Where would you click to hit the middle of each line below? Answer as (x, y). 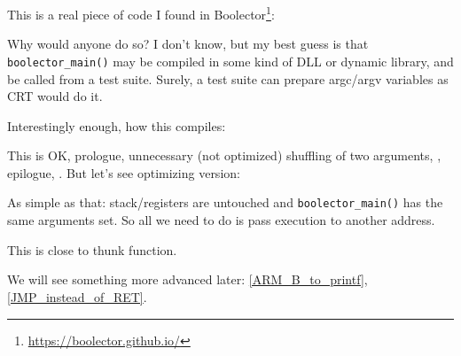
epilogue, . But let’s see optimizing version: (124, 172)
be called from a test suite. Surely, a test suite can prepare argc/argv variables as (228, 78)
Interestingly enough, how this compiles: (117, 125)
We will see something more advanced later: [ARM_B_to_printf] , (188, 279)
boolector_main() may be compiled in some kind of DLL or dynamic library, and (230, 61)
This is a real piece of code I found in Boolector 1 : (141, 13)
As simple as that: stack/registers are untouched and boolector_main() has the (225, 202)
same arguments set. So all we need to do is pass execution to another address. (221, 220)
